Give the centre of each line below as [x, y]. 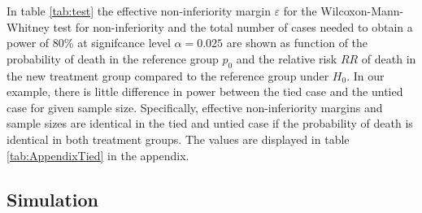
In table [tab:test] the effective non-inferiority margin [139, 11]
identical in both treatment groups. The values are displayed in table [178, 139]
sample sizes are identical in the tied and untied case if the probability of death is [210, 123]
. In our [365, 75]
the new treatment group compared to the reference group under [168, 75]
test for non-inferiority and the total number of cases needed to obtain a [233, 26]
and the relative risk [287, 58]
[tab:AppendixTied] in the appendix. [98, 155]
